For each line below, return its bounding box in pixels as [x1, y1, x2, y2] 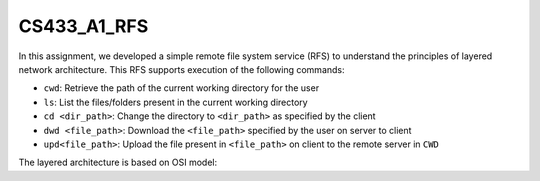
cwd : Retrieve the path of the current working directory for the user [43, 82, 320, 94]
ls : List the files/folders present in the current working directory [43, 96, 309, 108]
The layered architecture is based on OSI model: [18, 156, 218, 169]
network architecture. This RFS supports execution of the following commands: [18, 63, 345, 75]
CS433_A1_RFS [18, 15, 149, 37]
